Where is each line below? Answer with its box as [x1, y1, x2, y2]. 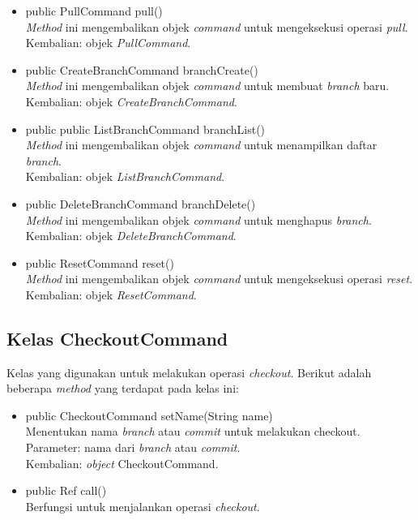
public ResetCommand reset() [25, 254, 174, 271]
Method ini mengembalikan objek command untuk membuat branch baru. [25, 77, 390, 94]
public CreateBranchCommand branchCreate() [25, 61, 258, 78]
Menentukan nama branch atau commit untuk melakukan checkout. [25, 423, 360, 440]
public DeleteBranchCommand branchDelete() [25, 195, 256, 212]
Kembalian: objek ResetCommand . [25, 286, 197, 303]
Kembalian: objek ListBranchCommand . [25, 168, 225, 185]
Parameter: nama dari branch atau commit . [25, 439, 241, 456]
